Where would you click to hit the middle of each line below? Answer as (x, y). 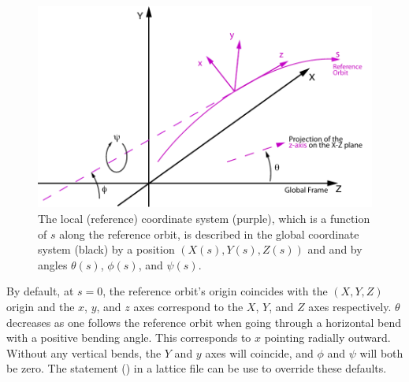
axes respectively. (350, 306)
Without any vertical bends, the (84, 352)
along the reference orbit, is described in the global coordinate (209, 234)
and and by (335, 249)
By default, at (40, 291)
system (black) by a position (106, 249)
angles (53, 264)
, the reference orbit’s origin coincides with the (215, 291)
